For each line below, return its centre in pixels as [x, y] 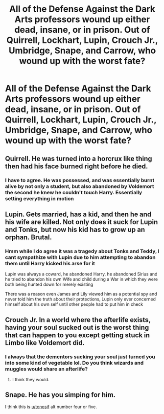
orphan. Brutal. [29, 237]
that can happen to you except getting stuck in [78, 335]
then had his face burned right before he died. [77, 166]
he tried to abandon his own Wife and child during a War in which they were [82, 279]
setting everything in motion [40, 198]
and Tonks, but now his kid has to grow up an [75, 229]
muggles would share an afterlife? [47, 369]
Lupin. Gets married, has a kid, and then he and [78, 214]
